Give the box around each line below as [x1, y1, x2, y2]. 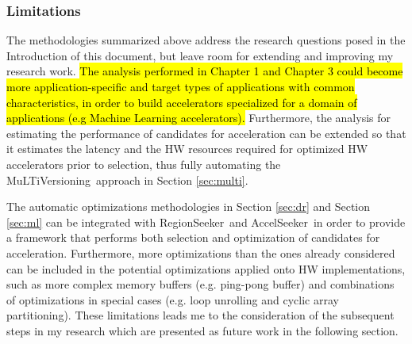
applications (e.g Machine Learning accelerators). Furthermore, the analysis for [6, 109, 391, 126]
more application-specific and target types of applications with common [6, 78, 355, 94]
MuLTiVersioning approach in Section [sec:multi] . [6, 171, 248, 188]
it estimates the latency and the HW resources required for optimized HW [6, 140, 368, 157]
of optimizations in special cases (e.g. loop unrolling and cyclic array [6, 291, 339, 308]
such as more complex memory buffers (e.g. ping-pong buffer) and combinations [6, 276, 395, 292]
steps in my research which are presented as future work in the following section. [6, 322, 399, 338]
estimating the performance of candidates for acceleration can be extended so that [6, 124, 406, 141]
